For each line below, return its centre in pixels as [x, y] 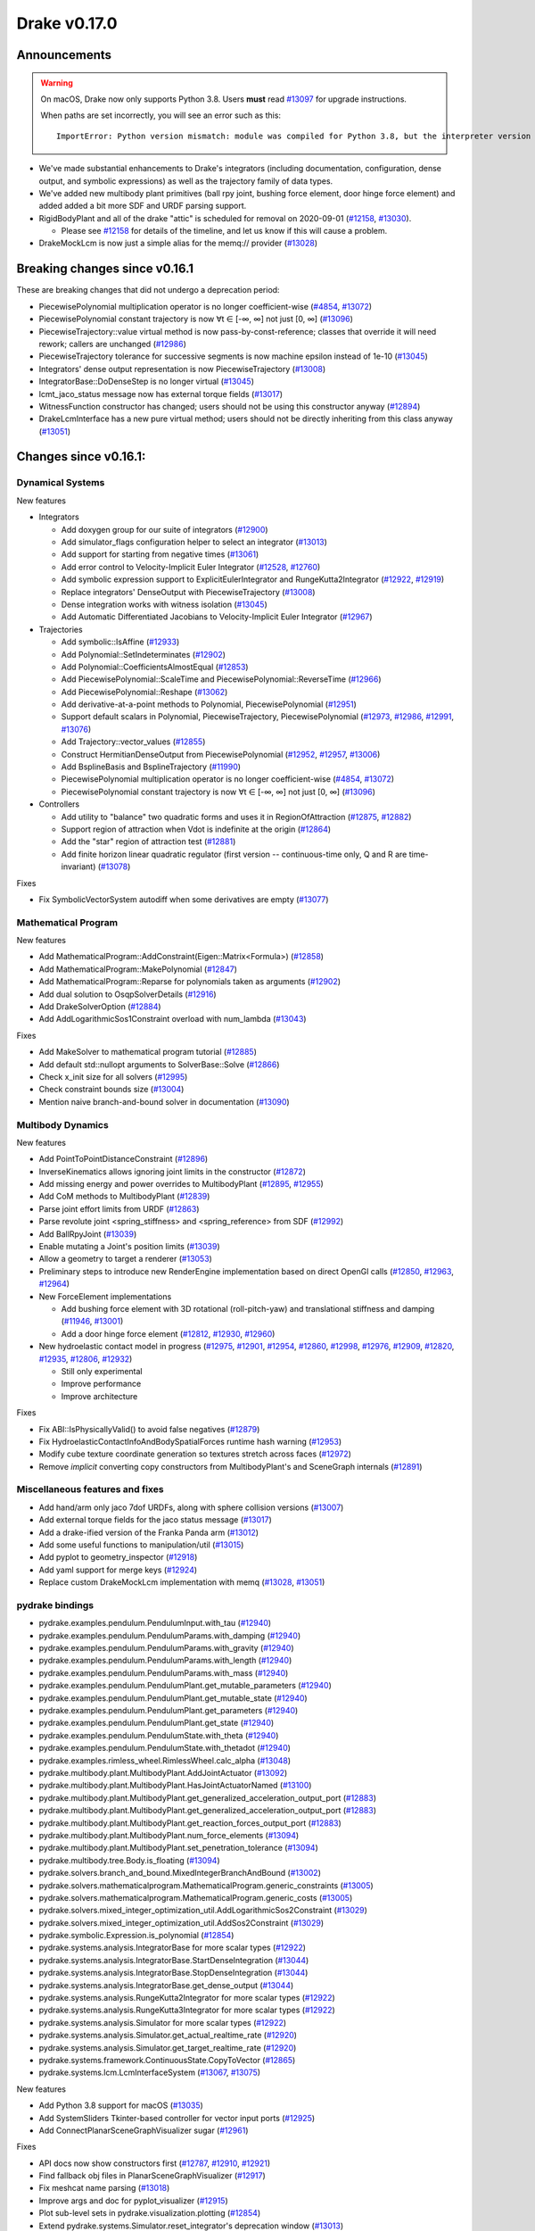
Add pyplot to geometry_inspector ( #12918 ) [118, 1557]
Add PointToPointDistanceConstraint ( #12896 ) [123, 1159]
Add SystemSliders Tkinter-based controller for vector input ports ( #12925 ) [177, 2118]
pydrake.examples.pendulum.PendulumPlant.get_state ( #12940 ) [156, 1723]
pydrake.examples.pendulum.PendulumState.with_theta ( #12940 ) [159, 1735]
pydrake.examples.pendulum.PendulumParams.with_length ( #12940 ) [165, 1661]
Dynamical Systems [61, 483]
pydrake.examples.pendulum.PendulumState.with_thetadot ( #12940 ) [165, 1748]
